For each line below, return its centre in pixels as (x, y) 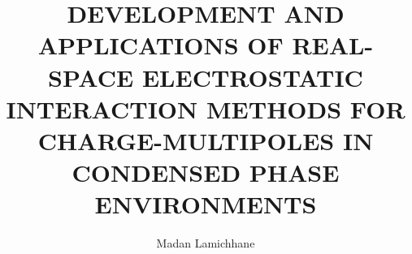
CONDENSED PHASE (206, 172)
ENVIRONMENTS (206, 204)
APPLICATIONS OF (160, 45)
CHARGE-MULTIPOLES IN (206, 140)
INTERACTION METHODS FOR (206, 108)
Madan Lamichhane (206, 243)
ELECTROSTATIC (252, 77)
